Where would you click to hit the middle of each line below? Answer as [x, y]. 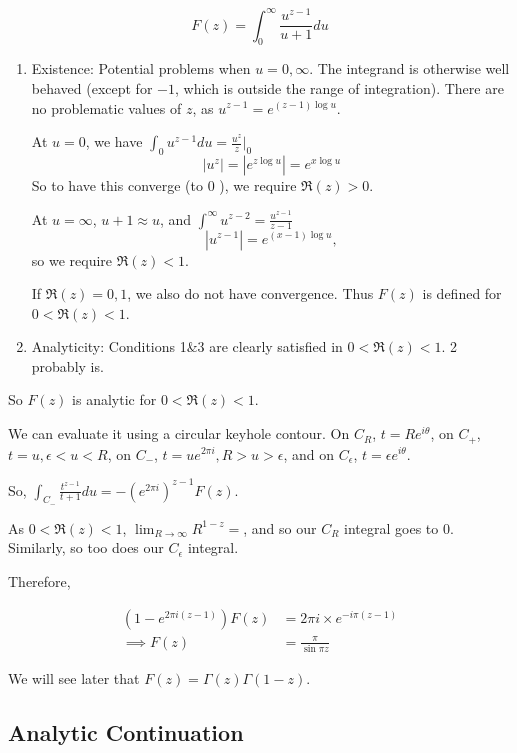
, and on [309, 453]
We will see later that [74, 677]
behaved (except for [92, 87]
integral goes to [391, 527]
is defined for [462, 293]
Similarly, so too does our [86, 547]
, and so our [280, 527]
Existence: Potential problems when [141, 68]
